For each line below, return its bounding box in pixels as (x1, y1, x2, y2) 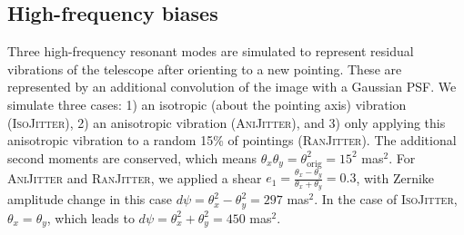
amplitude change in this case (7, 190, 172, 209)
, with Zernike (356, 168, 435, 187)
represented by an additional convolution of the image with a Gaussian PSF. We (7, 77, 457, 96)
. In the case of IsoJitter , (314, 190, 458, 209)
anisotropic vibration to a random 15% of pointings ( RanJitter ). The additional (7, 131, 457, 150)
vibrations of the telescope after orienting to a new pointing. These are (7, 59, 402, 78)
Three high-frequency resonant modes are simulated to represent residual (7, 42, 414, 61)
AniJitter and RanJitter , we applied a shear (7, 168, 262, 187)
